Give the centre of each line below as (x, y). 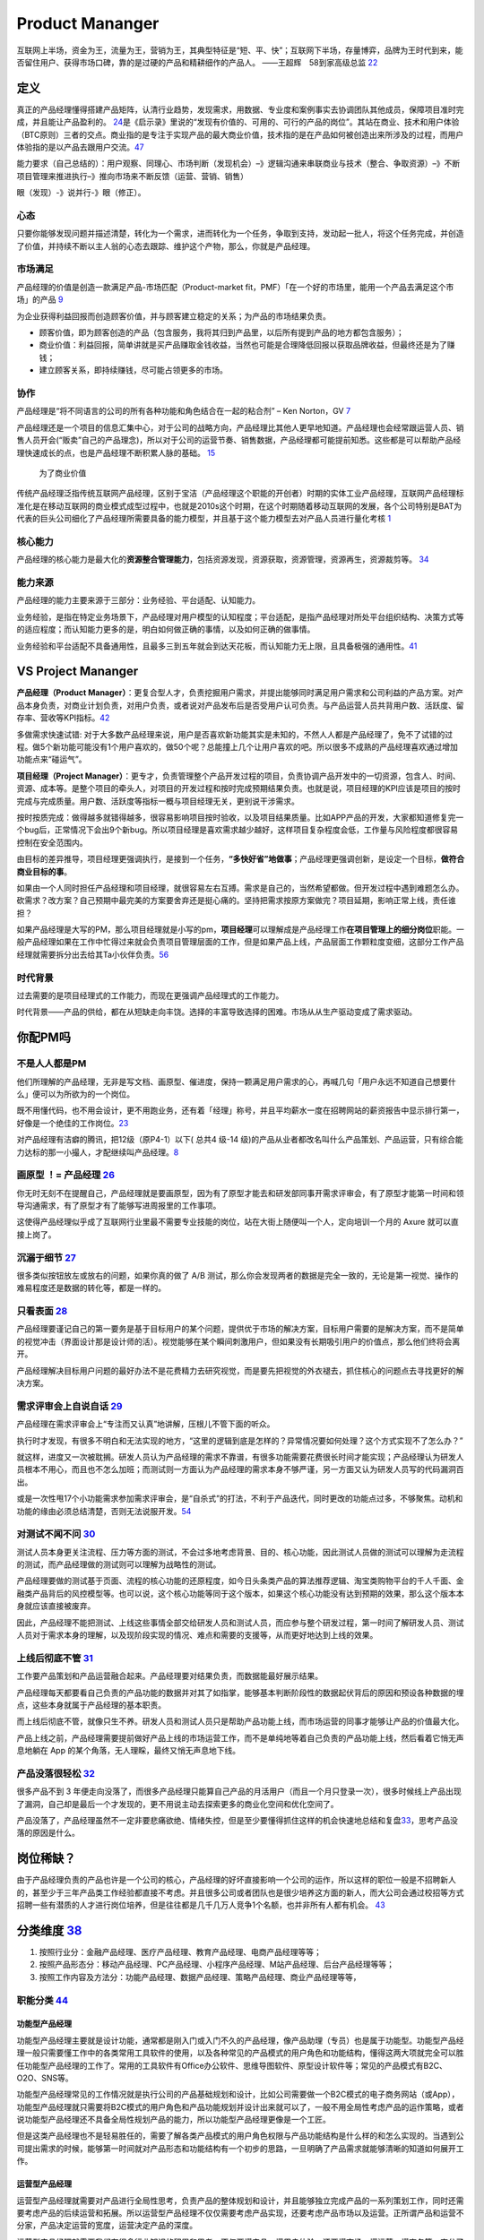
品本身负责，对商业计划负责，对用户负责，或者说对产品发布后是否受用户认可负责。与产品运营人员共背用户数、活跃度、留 (240, 705)
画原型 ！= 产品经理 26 (66, 1176)
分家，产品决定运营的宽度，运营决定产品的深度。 (107, 2226)
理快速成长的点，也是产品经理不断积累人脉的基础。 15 (116, 452)
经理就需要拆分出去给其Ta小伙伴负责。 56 (93, 954)
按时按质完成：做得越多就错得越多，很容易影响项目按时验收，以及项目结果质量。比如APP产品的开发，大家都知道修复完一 (240, 817)
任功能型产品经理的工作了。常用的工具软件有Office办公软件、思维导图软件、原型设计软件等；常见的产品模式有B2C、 (232, 2065)
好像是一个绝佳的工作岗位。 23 (73, 1123)
